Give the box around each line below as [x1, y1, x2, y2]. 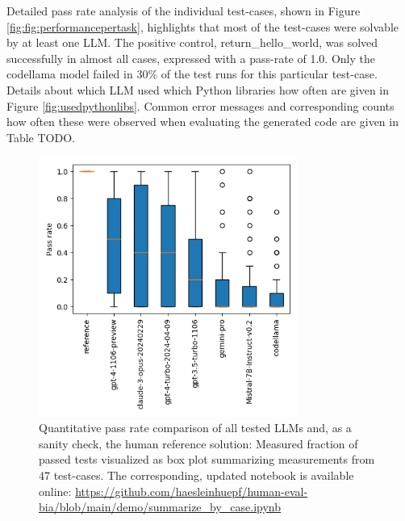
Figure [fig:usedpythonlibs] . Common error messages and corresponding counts [6, 97, 395, 114]
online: [39, 482, 72, 499]
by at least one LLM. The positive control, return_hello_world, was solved [6, 34, 378, 51]
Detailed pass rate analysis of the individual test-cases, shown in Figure [6, 2, 361, 19]
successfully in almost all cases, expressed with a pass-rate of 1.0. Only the [6, 49, 375, 66]
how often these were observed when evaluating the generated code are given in [6, 113, 399, 130]
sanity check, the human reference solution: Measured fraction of [39, 435, 358, 452]
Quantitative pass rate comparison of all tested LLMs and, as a [39, 419, 352, 436]
